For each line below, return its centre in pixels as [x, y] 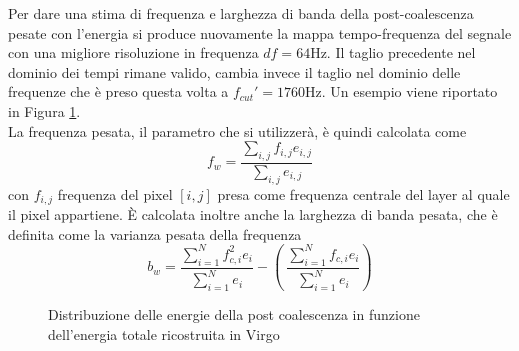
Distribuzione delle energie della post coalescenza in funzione [234, 313]
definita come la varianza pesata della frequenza [155, 233]
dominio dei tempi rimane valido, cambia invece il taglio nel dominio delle [234, 71]
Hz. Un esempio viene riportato [401, 91]
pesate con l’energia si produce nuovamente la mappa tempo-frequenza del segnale [260, 32]
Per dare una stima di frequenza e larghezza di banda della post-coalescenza [241, 13]
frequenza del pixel [115, 193]
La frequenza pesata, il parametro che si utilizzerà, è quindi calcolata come [237, 130]
